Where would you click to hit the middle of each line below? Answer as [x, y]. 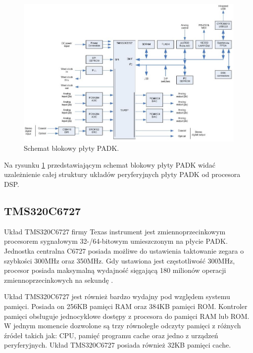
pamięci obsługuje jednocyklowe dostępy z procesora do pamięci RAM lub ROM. [127, 316]
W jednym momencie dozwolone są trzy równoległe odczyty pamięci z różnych [123, 326]
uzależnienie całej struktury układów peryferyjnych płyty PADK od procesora [122, 174]
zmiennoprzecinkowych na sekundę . [59, 280]
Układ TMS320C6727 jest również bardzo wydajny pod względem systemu [117, 296]
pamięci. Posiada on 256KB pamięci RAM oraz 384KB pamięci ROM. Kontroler [126, 306]
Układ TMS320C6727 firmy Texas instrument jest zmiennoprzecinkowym [115, 231]
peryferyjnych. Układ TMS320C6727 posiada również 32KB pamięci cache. [118, 345]
